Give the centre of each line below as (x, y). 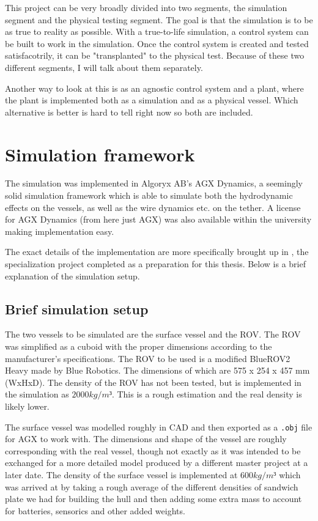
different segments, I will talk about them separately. (104, 67)
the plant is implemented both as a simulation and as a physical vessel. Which (152, 100)
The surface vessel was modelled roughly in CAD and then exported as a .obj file (159, 427)
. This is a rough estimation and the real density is (207, 394)
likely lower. (27, 406)
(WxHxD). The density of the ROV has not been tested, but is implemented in (153, 382)
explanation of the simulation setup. (72, 275)
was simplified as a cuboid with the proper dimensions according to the (139, 346)
